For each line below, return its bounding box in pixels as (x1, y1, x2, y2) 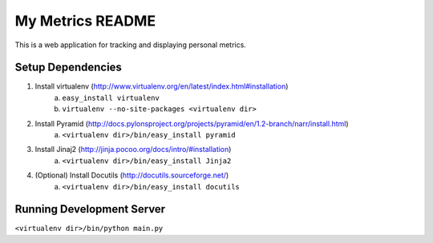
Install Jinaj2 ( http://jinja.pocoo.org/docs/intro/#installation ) (34, 145, 232, 154)
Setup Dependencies (14, 61, 122, 74)
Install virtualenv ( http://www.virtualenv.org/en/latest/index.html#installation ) (34, 82, 289, 91)
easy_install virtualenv (62, 93, 160, 102)
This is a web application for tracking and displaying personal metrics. (14, 40, 246, 50)
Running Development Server (14, 202, 166, 216)
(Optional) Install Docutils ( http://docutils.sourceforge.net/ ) (34, 170, 229, 180)
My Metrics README (14, 12, 156, 30)
